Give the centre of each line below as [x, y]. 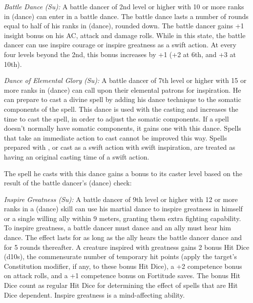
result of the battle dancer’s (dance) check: [68, 183]
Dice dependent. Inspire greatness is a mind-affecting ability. [95, 294]
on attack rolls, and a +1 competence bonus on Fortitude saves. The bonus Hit [122, 275]
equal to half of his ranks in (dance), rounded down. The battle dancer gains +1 [124, 26]
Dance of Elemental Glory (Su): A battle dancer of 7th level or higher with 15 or [125, 80]
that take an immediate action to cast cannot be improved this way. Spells [116, 137]
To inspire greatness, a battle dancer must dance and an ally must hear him [117, 228]
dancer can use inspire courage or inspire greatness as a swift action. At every [120, 45]
